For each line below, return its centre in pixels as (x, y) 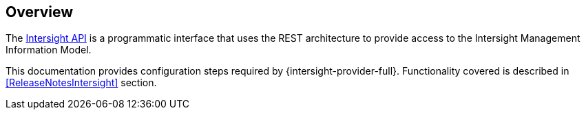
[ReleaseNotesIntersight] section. (81, 83)
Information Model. (49, 50)
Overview (40, 12)
